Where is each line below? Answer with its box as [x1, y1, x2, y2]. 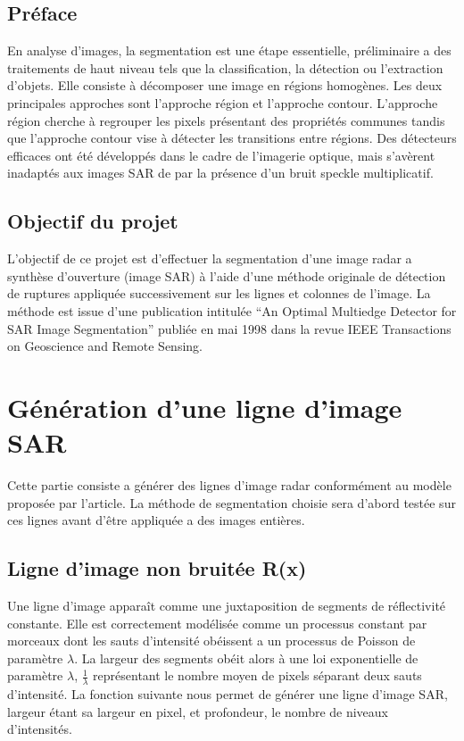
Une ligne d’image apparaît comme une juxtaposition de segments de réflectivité [7, 596, 446, 615]
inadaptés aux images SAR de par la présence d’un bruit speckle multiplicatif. [7, 163, 434, 182]
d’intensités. [7, 720, 72, 738]
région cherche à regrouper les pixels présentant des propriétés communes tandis [7, 111, 445, 129]
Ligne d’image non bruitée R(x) [7, 554, 307, 582]
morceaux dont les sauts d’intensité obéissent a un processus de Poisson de [7, 631, 416, 650]
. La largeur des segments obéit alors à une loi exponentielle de [74, 648, 418, 667]
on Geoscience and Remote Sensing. [7, 337, 203, 355]
